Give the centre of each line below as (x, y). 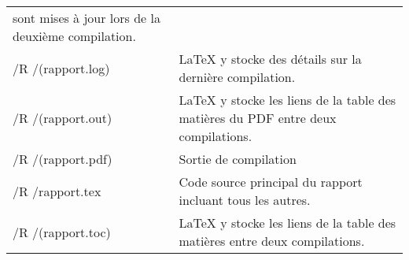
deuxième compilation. (74, 36)
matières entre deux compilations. (272, 241)
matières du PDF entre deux (258, 118)
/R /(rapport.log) (61, 68)
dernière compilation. (237, 77)
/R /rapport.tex (57, 191)
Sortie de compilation (238, 159)
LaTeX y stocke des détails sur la (270, 59)
